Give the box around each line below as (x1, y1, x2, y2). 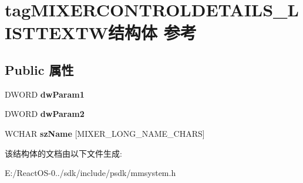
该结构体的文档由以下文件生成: (5, 147, 122, 159)
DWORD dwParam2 (5, 108, 85, 120)
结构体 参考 (108, 20, 197, 44)
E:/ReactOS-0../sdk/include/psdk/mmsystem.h (5, 167, 176, 179)
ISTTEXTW (5, 20, 109, 44)
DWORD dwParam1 (5, 88, 85, 100)
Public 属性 (5, 60, 74, 78)
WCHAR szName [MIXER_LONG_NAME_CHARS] (5, 127, 205, 139)
